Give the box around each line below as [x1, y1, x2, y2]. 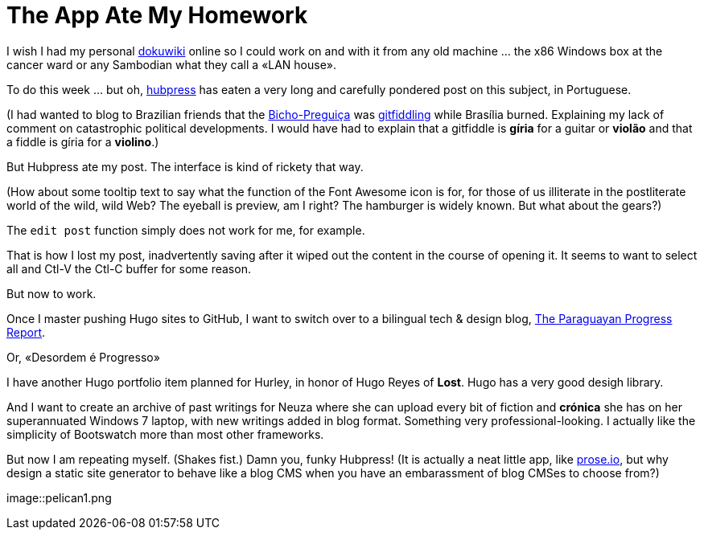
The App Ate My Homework [6, 2, 308, 29]
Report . [6, 325, 46, 339]
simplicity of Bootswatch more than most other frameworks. [6, 427, 324, 441]
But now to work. [6, 286, 97, 301]
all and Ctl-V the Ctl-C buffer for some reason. [6, 261, 251, 276]
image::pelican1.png [6, 490, 112, 505]
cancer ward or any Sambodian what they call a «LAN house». [6, 57, 337, 72]
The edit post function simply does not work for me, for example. [6, 223, 365, 237]
